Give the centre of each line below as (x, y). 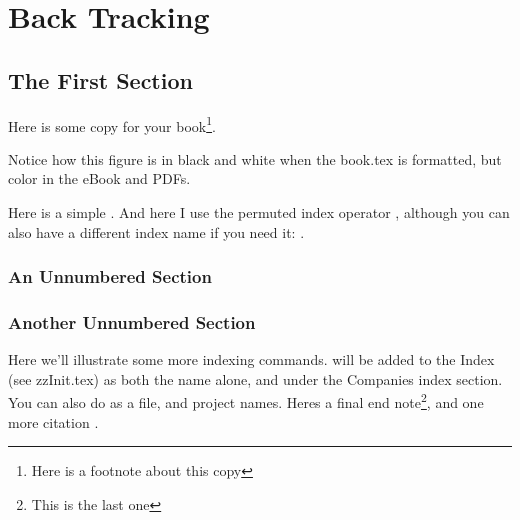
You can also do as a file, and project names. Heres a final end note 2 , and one (246, 401)
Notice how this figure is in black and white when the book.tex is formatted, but (255, 158)
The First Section (100, 79)
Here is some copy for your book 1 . (112, 124)
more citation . (53, 421)
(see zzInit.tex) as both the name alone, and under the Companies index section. (255, 378)
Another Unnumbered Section (132, 321)
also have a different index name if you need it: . (156, 231)
